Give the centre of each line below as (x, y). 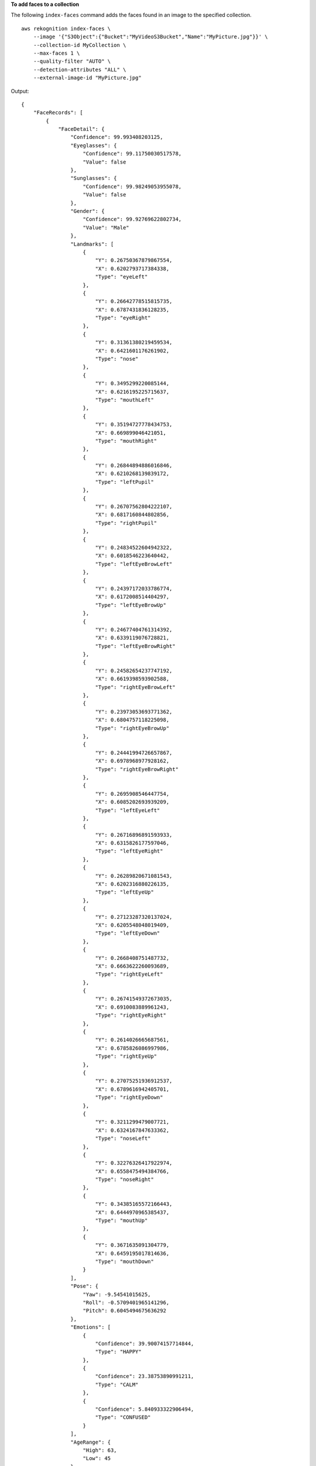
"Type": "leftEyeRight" (129, 851)
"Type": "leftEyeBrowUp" (131, 605)
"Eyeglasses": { (94, 145)
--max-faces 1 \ (56, 53)
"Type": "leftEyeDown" (128, 933)
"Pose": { (85, 1286)
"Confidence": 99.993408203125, (117, 137)
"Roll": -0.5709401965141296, (126, 1302)
